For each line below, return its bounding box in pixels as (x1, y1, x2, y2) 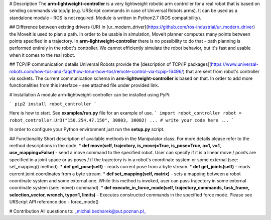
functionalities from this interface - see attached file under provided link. (9, 82, 160, 88)
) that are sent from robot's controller (183, 68, 260, 74)
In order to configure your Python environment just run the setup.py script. (9, 126, 165, 133)
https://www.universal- (211, 61, 258, 67)
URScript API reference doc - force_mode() (9, 199, 99, 205)
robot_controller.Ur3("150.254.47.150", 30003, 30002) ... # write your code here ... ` (9, 117, 234, 123)
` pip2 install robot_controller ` (9, 101, 97, 107)
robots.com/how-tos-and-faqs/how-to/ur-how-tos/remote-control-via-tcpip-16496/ (9, 68, 183, 74)
